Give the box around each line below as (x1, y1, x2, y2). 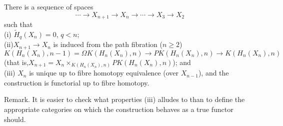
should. (4, 113, 26, 124)
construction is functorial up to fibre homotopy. (4, 77, 149, 87)
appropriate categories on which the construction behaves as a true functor (4, 104, 233, 114)
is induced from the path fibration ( (53, 39, 162, 49)
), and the (198, 67, 229, 78)
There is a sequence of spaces (4, 1, 93, 11)
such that (4, 19, 33, 29)
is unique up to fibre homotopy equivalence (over (29, 67, 178, 78)
